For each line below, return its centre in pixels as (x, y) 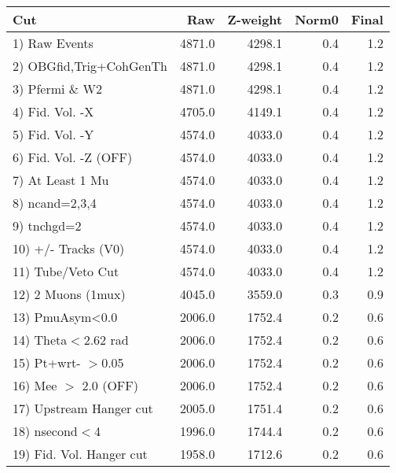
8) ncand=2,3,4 (55, 203)
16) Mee (35, 385)
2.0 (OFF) (110, 385)
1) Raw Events (53, 43)
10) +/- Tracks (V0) (69, 248)
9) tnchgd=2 (47, 225)
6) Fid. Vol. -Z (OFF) (73, 157)
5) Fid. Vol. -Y (53, 134)
